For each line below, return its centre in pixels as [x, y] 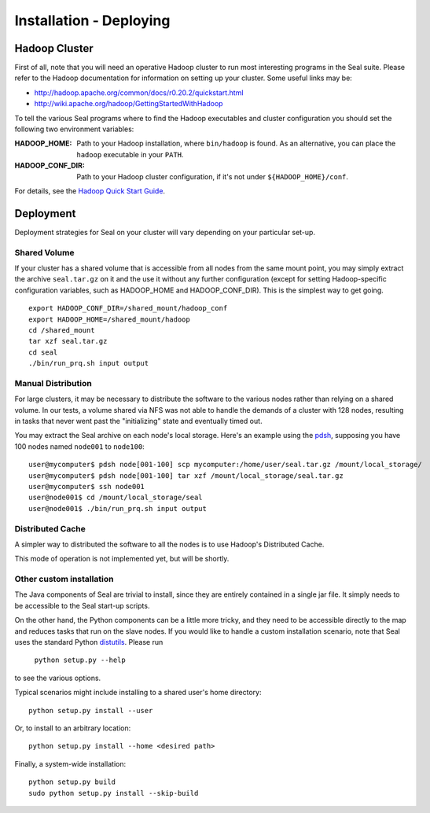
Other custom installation [64, 579]
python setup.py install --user [91, 710]
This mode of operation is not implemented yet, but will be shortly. [122, 559]
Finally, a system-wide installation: [70, 763]
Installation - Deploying [92, 20]
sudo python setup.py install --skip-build [114, 793]
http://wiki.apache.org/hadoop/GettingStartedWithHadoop [129, 104]
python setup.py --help [80, 660]
